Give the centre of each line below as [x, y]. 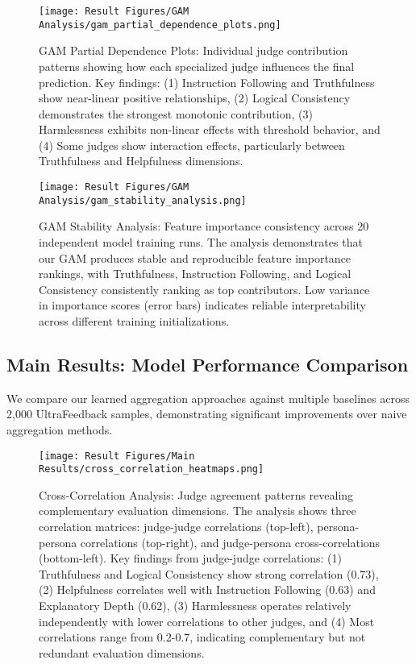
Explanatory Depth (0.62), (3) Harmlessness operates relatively [195, 605]
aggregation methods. [60, 429]
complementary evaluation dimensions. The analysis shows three [198, 510]
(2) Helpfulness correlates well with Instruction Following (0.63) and [207, 589]
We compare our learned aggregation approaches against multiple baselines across [208, 398]
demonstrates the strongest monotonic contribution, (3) [176, 113]
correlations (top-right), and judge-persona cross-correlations [230, 542]
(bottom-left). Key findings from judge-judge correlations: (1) [190, 558]
